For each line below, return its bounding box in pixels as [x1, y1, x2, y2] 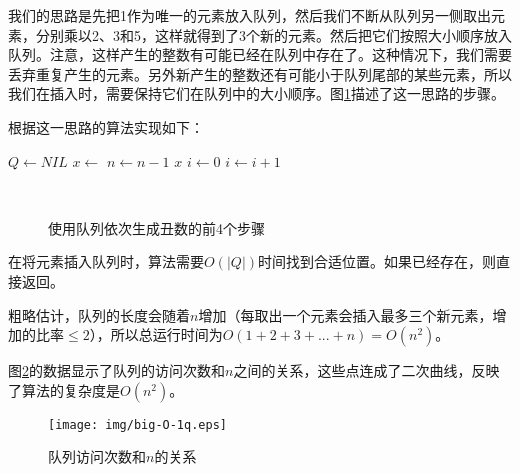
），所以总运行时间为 [89, 324, 223, 345]
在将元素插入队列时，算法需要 [8, 251, 204, 272]
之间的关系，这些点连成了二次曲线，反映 [233, 360, 500, 381]
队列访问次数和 [48, 446, 146, 467]
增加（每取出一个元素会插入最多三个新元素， [198, 304, 493, 325]
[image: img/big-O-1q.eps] [48, 417, 227, 432]
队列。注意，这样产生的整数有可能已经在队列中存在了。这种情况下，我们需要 [8, 44, 512, 65]
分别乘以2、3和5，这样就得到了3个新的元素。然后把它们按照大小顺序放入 [35, 24, 512, 45]
